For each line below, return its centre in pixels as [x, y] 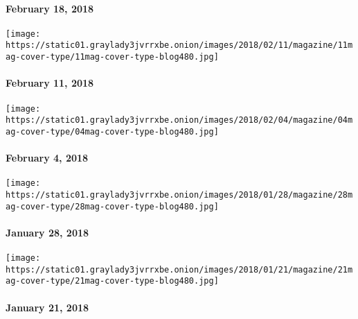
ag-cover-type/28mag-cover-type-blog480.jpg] [112, 206]
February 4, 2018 [47, 158]
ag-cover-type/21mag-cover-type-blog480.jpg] [112, 281]
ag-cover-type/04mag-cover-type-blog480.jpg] [112, 131]
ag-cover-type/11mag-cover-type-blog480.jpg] [112, 57]
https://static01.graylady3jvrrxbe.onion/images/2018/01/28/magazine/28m [179, 195]
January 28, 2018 [47, 232]
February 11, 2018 [50, 83]
